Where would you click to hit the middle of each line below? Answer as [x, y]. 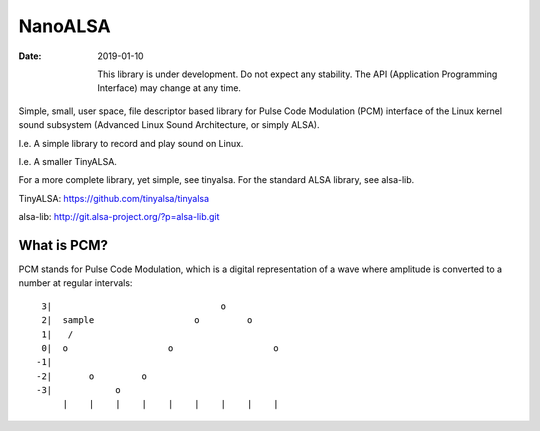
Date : [30, 56]
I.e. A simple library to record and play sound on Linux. [131, 143]
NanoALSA [64, 26]
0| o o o [160, 348]
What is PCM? [63, 245]
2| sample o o [147, 320]
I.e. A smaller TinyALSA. [67, 161]
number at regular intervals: [75, 283]
